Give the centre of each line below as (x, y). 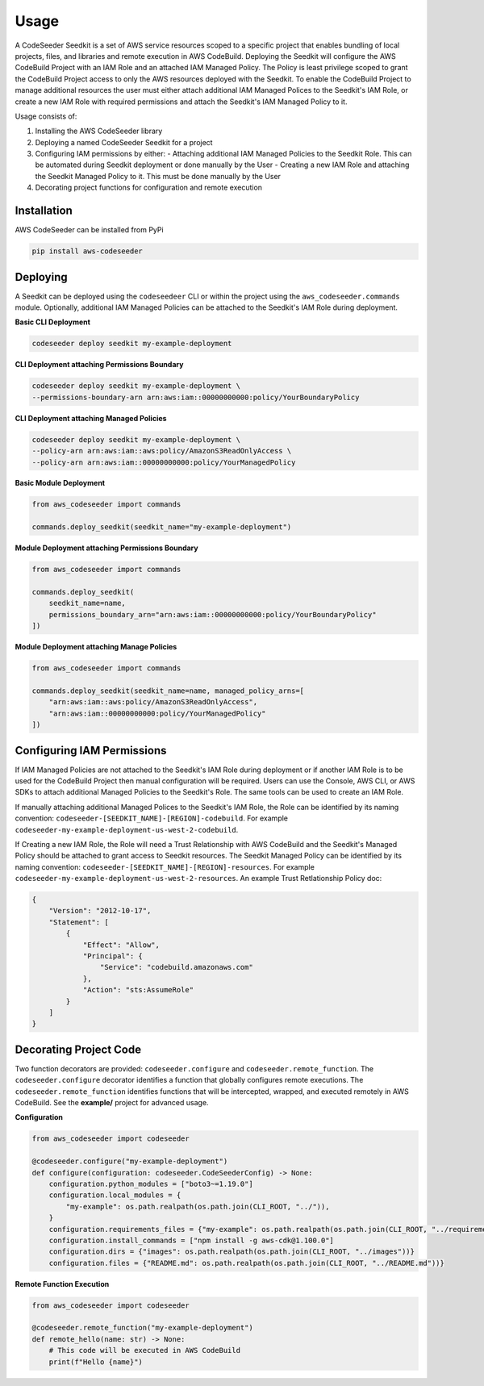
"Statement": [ (79, 922)
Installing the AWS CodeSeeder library (99, 131)
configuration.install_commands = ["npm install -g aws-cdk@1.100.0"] (192, 1240)
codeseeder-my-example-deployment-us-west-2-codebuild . (127, 829)
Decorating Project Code (78, 1049)
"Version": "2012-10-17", (100, 911)
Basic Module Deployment (60, 483)
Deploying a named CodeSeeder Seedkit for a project (124, 142)
